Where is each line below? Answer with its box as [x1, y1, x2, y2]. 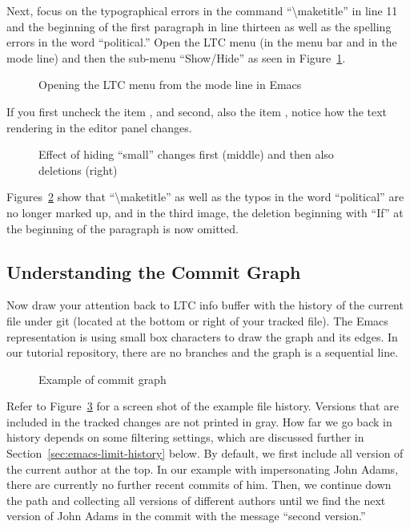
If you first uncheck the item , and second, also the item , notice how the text [6, 103, 388, 119]
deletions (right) [38, 161, 118, 178]
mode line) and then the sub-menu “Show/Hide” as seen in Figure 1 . [6, 49, 346, 66]
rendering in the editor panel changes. [6, 119, 192, 135]
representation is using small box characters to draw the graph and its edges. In [6, 328, 398, 345]
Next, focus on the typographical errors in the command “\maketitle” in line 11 [6, 2, 398, 18]
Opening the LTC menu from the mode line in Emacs [38, 76, 302, 93]
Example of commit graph [38, 370, 167, 387]
